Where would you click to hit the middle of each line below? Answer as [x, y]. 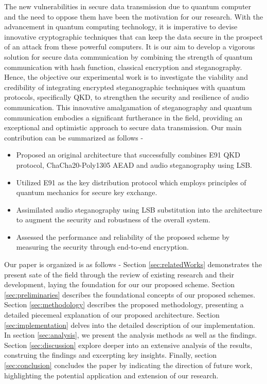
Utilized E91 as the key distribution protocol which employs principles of [131, 182]
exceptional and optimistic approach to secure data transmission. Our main [123, 127]
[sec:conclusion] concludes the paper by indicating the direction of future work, [128, 365]
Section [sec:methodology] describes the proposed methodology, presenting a [124, 304]
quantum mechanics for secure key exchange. [87, 192]
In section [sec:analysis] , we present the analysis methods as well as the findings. [131, 335]
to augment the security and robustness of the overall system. [113, 220]
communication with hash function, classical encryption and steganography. [123, 67]
